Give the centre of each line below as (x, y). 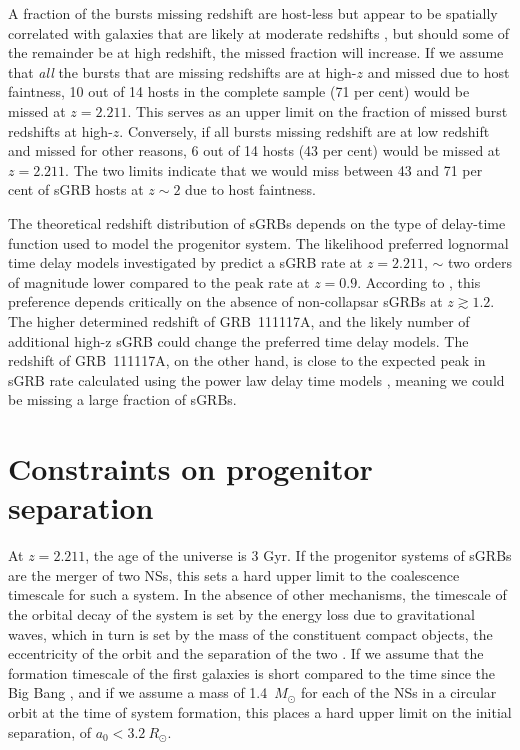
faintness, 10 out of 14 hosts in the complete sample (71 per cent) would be (239, 91)
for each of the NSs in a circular (398, 692)
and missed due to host (438, 71)
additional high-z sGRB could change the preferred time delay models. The (238, 340)
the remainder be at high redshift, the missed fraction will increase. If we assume (256, 52)
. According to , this (419, 281)
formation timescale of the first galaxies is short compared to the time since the (252, 672)
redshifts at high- (60, 130)
